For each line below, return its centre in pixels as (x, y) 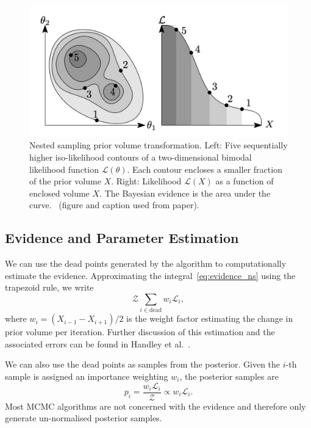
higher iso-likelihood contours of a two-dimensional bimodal (141, 157)
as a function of (245, 181)
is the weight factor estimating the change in (210, 318)
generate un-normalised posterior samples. (84, 418)
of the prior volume (65, 181)
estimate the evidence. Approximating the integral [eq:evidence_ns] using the (150, 275)
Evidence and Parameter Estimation (122, 238)
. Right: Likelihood (146, 181)
